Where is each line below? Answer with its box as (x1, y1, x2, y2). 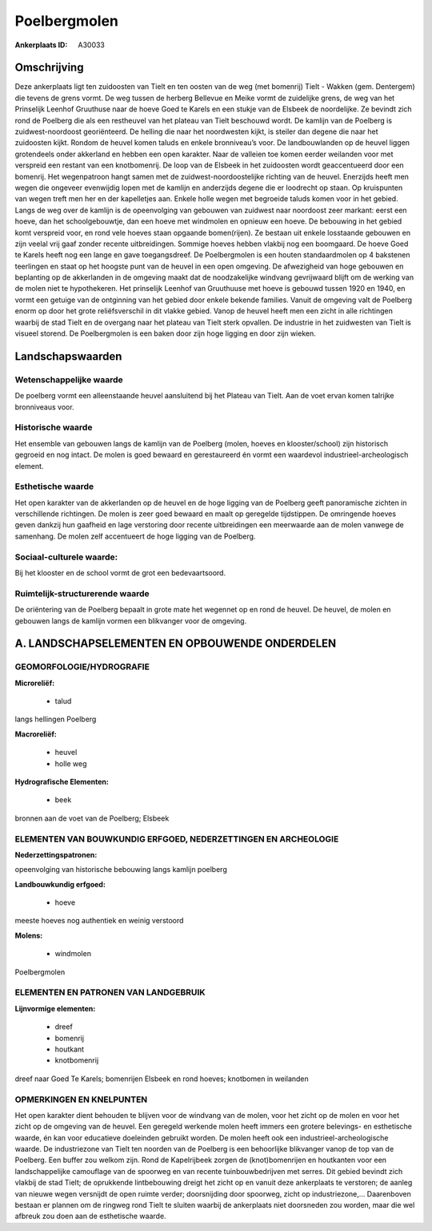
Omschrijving (14, 61, 84, 75)
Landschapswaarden (14, 349, 122, 363)
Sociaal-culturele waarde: (14, 551, 118, 563)
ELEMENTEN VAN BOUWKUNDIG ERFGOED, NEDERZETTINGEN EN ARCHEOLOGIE (14, 833, 339, 845)
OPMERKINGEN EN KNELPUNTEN (14, 1094, 148, 1105)
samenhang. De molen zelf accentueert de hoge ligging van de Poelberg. (14, 531, 256, 541)
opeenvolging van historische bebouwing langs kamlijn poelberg (14, 865, 227, 874)
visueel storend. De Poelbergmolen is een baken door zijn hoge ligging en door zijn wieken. (14, 329, 316, 338)
